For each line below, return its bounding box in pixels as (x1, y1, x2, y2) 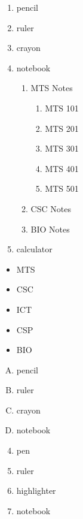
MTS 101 (45, 101, 79, 114)
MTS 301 (45, 142, 79, 155)
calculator (16, 243, 53, 255)
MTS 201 (45, 122, 79, 134)
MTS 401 (45, 162, 79, 174)
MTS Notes (30, 82, 73, 94)
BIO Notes (30, 222, 70, 235)
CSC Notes (30, 202, 71, 215)
